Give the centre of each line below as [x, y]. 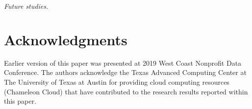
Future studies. [26, 6]
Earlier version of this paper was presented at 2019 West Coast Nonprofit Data [123, 63]
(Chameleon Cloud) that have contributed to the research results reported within [126, 91]
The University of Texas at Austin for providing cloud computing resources [117, 82]
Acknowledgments [66, 39]
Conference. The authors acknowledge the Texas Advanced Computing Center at [125, 72]
